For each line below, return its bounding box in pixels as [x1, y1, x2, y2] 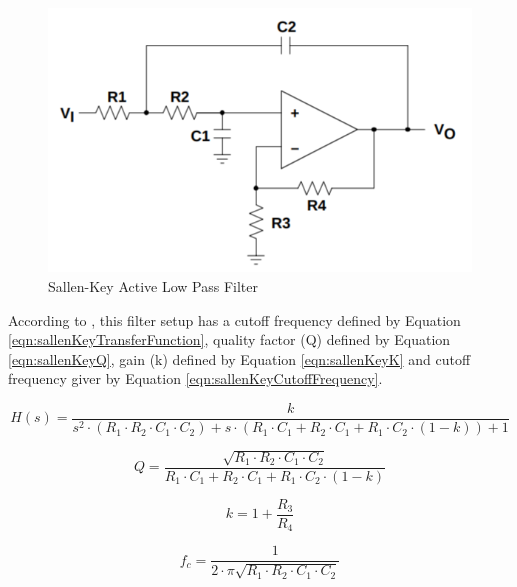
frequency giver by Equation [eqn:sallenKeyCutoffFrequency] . [8, 368, 383, 389]
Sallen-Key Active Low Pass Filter [48, 276, 258, 297]
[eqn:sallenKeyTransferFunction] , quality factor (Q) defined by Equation [8, 329, 451, 350]
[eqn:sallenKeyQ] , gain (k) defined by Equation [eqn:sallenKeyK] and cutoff [8, 348, 471, 369]
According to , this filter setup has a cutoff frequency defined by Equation [8, 309, 461, 330]
